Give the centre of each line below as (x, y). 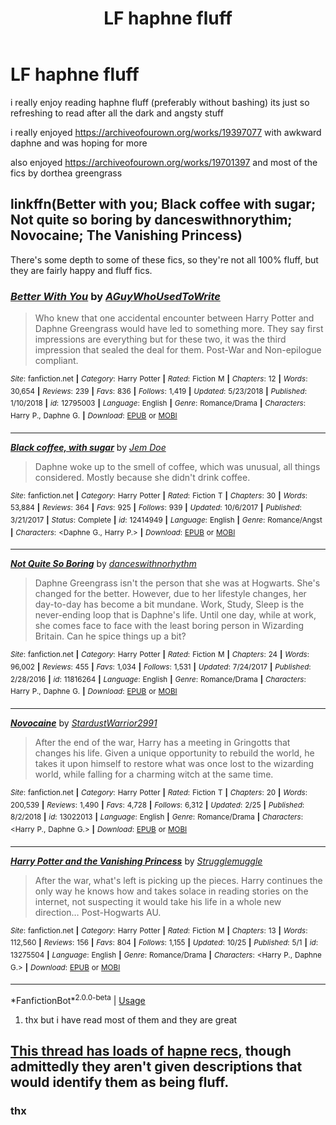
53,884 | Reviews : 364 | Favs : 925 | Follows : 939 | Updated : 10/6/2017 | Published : (156, 508)
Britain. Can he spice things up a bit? (110, 636)
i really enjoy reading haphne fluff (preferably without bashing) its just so (160, 102)
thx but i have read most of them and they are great (131, 1019)
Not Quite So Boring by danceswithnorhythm (103, 564)
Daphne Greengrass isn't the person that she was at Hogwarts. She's (177, 583)
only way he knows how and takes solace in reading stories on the (171, 891)
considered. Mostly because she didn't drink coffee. (142, 477)
